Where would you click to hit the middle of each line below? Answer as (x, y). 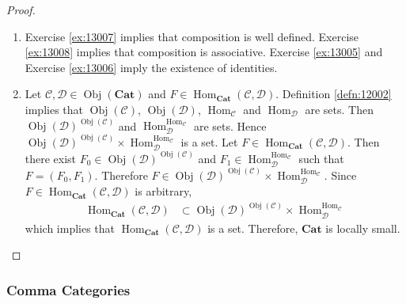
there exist (51, 158)
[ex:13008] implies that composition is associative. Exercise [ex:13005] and (204, 52)
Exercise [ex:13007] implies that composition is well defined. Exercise (192, 36)
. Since (340, 175)
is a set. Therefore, (253, 228)
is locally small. (363, 228)
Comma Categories (68, 289)
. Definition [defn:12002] (334, 94)
